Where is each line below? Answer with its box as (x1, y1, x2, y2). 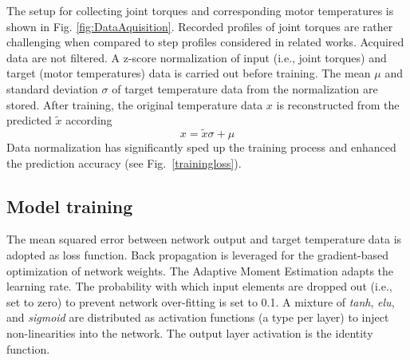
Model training (6, 193, 133, 218)
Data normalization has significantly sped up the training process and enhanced (6, 138, 396, 155)
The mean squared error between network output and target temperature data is (6, 231, 402, 247)
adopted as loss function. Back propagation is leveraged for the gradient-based (6, 246, 389, 263)
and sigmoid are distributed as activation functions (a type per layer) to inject (6, 309, 389, 326)
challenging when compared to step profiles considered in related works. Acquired (6, 34, 404, 50)
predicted (6, 112, 52, 129)
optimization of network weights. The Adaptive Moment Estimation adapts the (6, 262, 394, 279)
